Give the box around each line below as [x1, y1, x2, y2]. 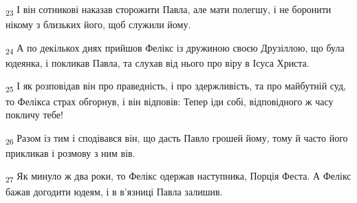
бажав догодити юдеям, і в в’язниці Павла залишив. [6, 184, 223, 198]
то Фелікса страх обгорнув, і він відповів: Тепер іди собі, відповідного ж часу [6, 94, 334, 108]
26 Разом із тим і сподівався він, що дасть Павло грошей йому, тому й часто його [6, 130, 348, 147]
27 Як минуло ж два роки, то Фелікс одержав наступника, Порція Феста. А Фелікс [6, 169, 351, 185]
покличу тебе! [6, 107, 63, 122]
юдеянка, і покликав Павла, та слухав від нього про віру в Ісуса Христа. [6, 55, 310, 70]
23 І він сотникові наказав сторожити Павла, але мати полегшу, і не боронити [6, 2, 332, 18]
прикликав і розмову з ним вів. [6, 145, 136, 160]
